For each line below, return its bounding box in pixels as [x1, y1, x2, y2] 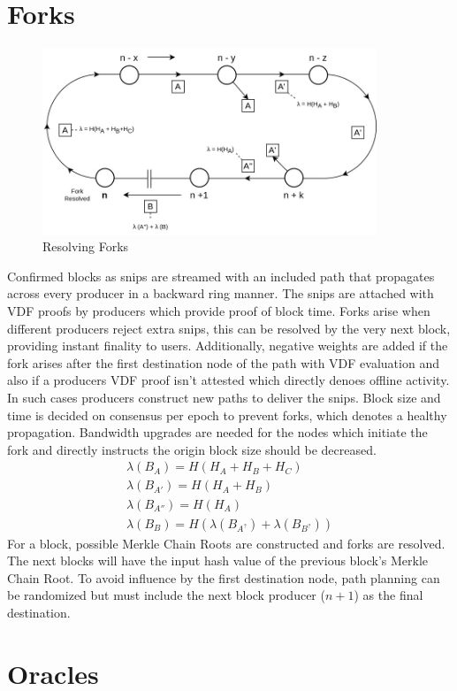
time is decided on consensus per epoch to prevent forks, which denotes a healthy [7, 405, 447, 424]
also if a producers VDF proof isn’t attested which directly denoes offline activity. [7, 371, 450, 389]
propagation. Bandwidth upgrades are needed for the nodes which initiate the [7, 423, 428, 441]
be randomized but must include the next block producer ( [7, 586, 325, 604]
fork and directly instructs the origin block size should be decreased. [7, 440, 377, 458]
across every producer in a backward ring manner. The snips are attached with [7, 284, 434, 303]
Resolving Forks [42, 237, 129, 256]
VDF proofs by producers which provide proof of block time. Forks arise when [7, 302, 430, 320]
